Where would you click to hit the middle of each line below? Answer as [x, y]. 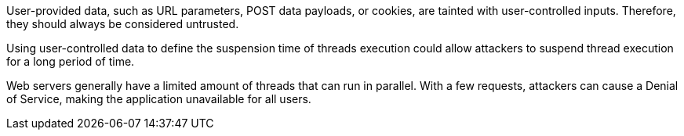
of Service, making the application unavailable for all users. [159, 99]
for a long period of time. [71, 61]
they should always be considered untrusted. [123, 24]
